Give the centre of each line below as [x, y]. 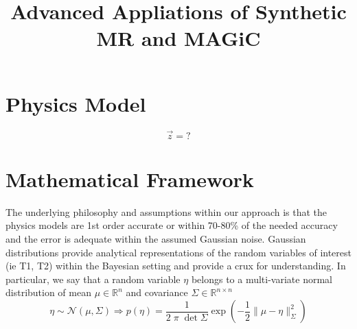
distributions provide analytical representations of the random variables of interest [178, 252]
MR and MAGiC [178, 38]
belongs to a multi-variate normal [262, 279]
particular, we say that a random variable [93, 279]
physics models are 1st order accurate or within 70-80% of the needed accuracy [172, 225]
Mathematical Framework [130, 179]
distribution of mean [48, 292]
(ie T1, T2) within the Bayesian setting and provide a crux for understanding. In [176, 266]
